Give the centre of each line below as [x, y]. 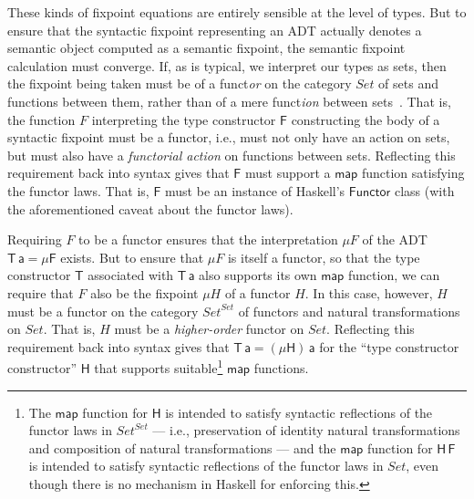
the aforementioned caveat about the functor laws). [150, 208]
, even [422, 466]
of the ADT [395, 239]
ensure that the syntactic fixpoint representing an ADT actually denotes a [215, 30]
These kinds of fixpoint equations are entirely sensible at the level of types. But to [237, 12]
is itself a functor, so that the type [324, 257]
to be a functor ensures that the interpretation [208, 239]
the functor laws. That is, [78, 190]
